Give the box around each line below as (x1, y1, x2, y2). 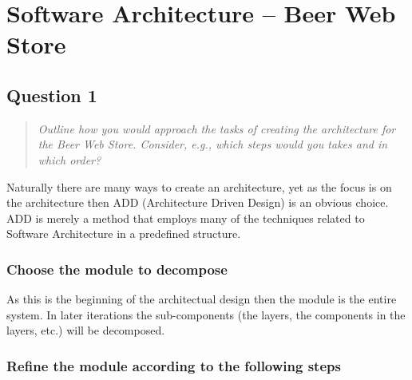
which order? (38, 151, 101, 168)
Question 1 (6, 82, 97, 107)
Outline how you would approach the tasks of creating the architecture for (38, 120, 396, 137)
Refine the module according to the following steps (6, 355, 341, 375)
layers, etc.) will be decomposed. (6, 322, 165, 338)
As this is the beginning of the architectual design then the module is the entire (6, 291, 397, 307)
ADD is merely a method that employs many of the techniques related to (6, 209, 365, 226)
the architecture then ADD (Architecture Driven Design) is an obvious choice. (6, 194, 389, 211)
